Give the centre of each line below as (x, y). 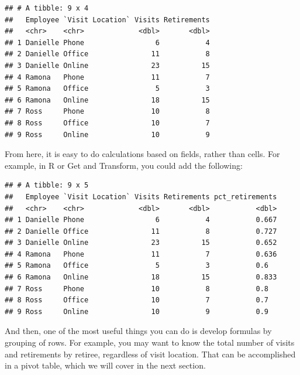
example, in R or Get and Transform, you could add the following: (124, 165)
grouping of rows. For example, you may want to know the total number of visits (150, 342)
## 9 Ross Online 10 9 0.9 (137, 311)
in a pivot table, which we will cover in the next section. (105, 365)
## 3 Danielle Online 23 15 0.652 (141, 243)
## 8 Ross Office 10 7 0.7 (137, 300)
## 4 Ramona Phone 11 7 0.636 (141, 254)
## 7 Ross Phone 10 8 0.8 (137, 289)
